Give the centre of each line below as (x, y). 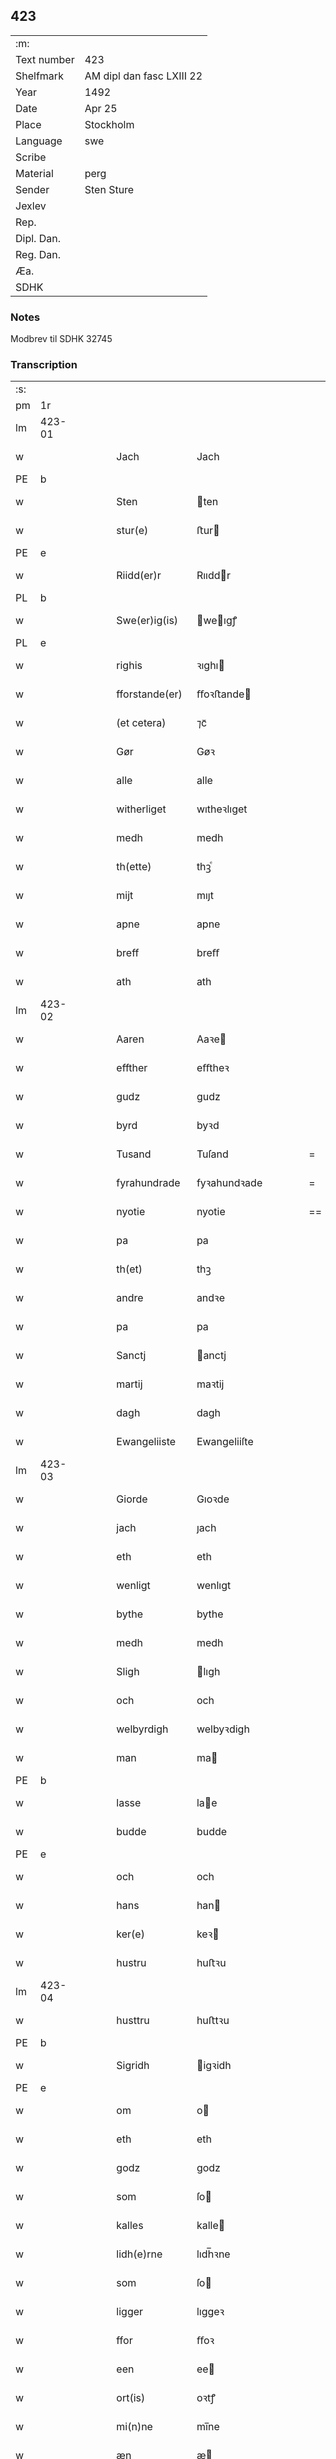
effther (132, 1068)
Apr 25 (101, 108)
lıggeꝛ (210, 2312)
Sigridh (133, 2066)
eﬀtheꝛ (213, 1068)
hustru (131, 1963)
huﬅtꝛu (213, 2021)
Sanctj (131, 1356)
